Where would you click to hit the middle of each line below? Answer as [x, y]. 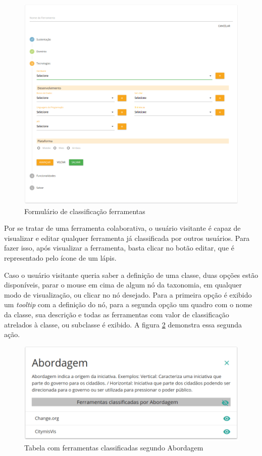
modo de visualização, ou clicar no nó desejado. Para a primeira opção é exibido [128, 294]
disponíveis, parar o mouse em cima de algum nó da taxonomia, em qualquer [123, 285]
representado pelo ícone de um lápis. [60, 257]
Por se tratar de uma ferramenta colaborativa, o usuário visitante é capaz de [122, 228]
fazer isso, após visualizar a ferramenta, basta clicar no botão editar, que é [119, 248]
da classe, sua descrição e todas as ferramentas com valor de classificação [117, 314]
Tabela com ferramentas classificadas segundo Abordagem [114, 448]
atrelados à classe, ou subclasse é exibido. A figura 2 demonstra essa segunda [123, 324]
